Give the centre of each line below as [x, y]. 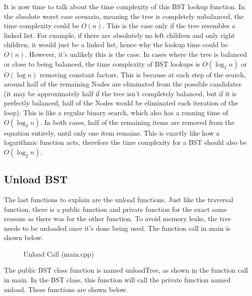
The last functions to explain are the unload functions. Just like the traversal [119, 199]
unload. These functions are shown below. [66, 289]
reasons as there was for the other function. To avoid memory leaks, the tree [118, 218]
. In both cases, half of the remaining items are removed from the [137, 122]
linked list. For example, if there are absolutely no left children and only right [119, 35]
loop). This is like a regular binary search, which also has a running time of [116, 112]
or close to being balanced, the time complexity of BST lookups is [102, 63]
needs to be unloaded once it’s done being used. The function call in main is [117, 228]
